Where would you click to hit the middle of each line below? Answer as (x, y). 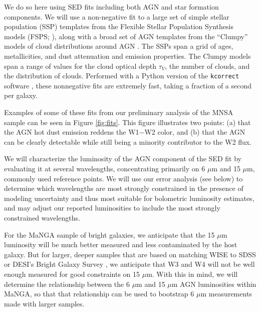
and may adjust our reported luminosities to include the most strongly (112, 208)
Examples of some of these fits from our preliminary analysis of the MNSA (119, 112)
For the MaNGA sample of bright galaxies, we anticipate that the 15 (109, 234)
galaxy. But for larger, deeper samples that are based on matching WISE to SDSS (130, 254)
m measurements (226, 294)
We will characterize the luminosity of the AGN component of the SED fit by (123, 159)
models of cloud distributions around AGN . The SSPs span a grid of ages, (119, 46)
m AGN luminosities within (214, 284)
